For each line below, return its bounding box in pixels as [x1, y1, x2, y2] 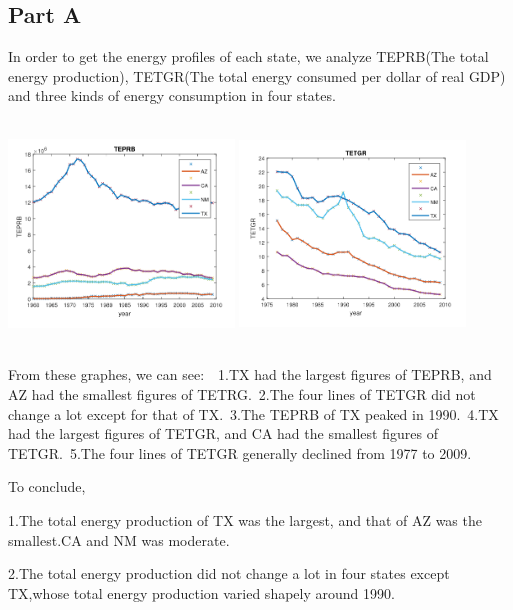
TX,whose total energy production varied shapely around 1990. [8, 582, 395, 603]
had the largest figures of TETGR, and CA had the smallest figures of [8, 423, 438, 444]
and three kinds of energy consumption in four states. [8, 85, 336, 106]
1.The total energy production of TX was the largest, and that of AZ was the [8, 509, 482, 530]
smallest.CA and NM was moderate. [8, 529, 230, 550]
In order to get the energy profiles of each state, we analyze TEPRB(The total [8, 46, 489, 67]
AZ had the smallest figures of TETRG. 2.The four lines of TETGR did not [8, 383, 476, 404]
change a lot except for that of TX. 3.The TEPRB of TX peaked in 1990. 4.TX [8, 403, 499, 424]
